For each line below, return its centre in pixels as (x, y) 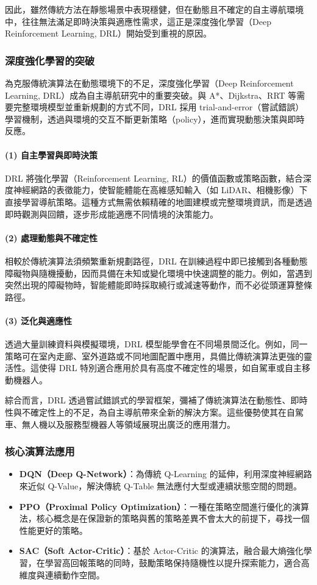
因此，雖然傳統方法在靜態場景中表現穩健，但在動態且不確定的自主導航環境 (154, 9)
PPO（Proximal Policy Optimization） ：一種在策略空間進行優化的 (156, 506)
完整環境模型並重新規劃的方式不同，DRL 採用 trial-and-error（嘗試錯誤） (158, 107)
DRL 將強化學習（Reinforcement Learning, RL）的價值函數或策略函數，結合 (154, 178)
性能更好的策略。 (53, 530)
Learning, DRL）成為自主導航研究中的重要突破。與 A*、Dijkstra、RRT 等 (151, 95)
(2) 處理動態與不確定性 (51, 237)
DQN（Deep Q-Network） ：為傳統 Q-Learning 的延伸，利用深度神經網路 (166, 474)
